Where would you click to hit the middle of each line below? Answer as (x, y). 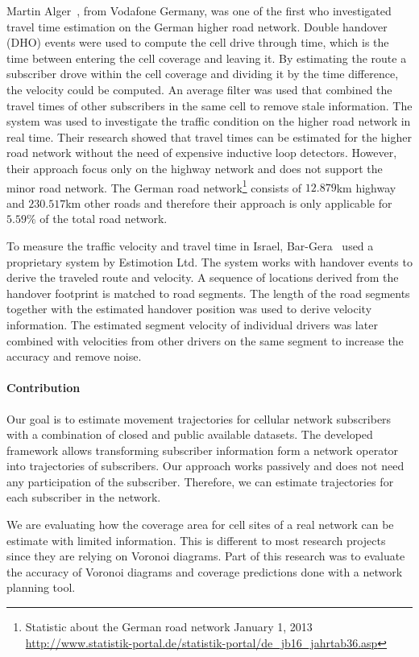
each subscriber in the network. (84, 497)
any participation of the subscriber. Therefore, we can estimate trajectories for (200, 481)
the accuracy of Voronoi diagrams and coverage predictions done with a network (205, 571)
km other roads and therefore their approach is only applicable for (229, 202)
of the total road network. (104, 219)
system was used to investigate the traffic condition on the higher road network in (209, 121)
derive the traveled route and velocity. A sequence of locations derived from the (203, 277)
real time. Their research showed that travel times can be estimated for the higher (209, 136)
